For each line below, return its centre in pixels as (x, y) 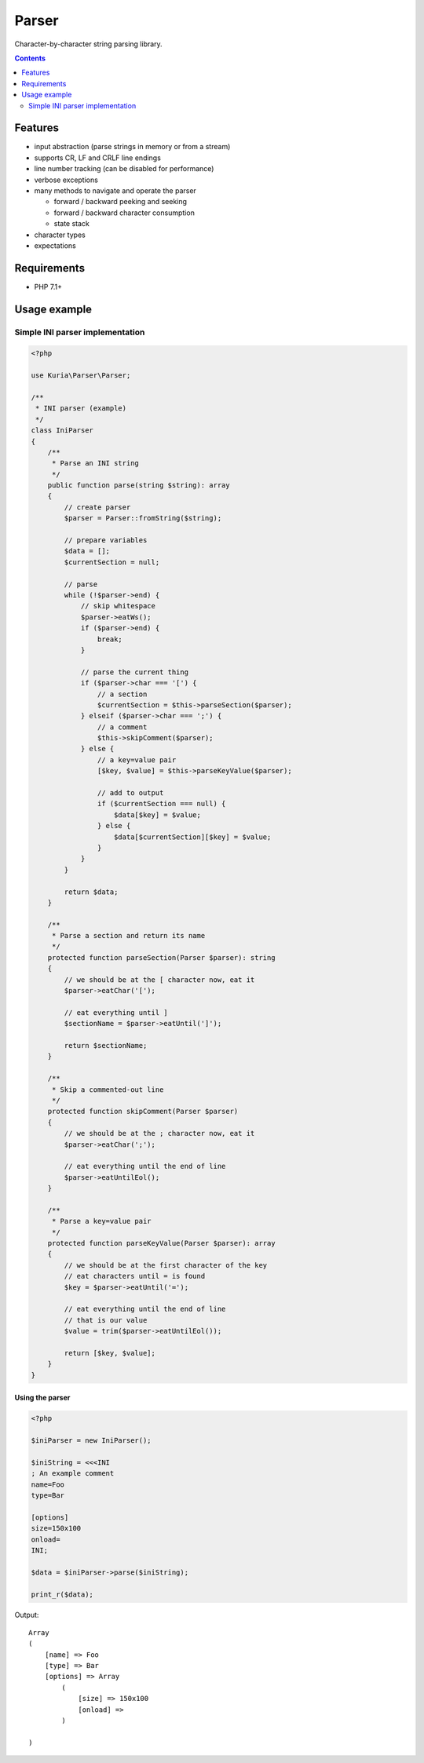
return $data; (91, 892)
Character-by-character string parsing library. (88, 44)
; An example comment (73, 1473)
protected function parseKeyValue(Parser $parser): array (161, 1243)
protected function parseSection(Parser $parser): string (161, 957)
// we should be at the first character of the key (166, 1265)
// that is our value (106, 1320)
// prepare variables (106, 540)
